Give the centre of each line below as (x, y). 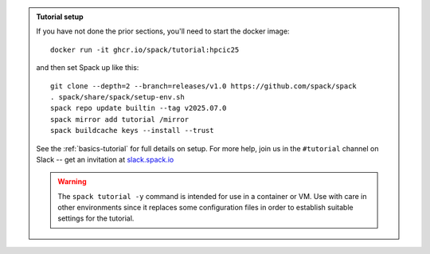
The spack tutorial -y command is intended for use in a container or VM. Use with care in (212, 196)
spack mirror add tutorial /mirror (120, 119)
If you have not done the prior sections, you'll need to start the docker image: (163, 31)
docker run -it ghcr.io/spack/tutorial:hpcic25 (145, 49)
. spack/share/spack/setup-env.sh (117, 97)
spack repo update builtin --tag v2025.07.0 (139, 108)
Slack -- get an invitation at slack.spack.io (105, 159)
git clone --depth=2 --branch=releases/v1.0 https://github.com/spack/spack (204, 86)
